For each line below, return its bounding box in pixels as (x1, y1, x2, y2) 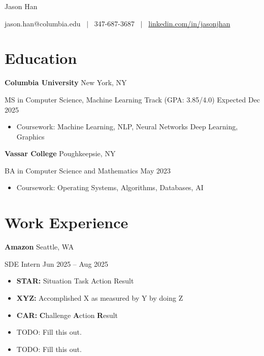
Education (5, 48, 77, 68)
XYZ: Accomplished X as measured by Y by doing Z (16, 292, 183, 303)
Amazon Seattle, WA (5, 241, 74, 252)
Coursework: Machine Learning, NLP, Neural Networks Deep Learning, (16, 121, 238, 132)
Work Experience (5, 212, 128, 233)
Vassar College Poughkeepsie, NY (5, 148, 116, 159)
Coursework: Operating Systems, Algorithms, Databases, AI (16, 182, 204, 193)
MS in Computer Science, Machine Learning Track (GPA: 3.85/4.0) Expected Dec (5, 94, 260, 104)
